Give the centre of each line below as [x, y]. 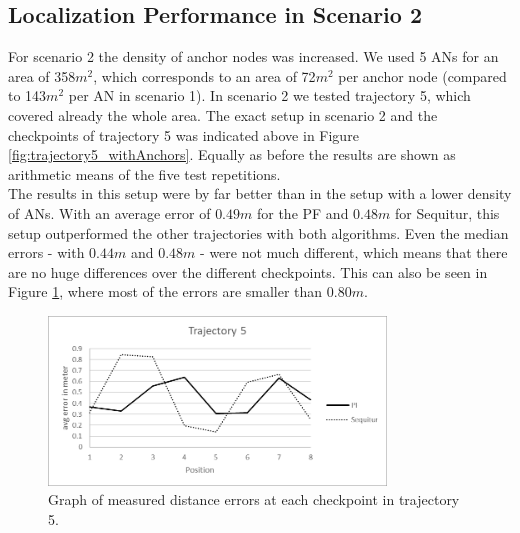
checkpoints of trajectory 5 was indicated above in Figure [183, 134]
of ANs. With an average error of [109, 212]
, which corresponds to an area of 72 [204, 75]
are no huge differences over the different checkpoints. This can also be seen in [248, 271]
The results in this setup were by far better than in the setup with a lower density [260, 193]
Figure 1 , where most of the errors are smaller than [165, 291]
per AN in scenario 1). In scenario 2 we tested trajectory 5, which [269, 95]
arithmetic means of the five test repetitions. [144, 173]
